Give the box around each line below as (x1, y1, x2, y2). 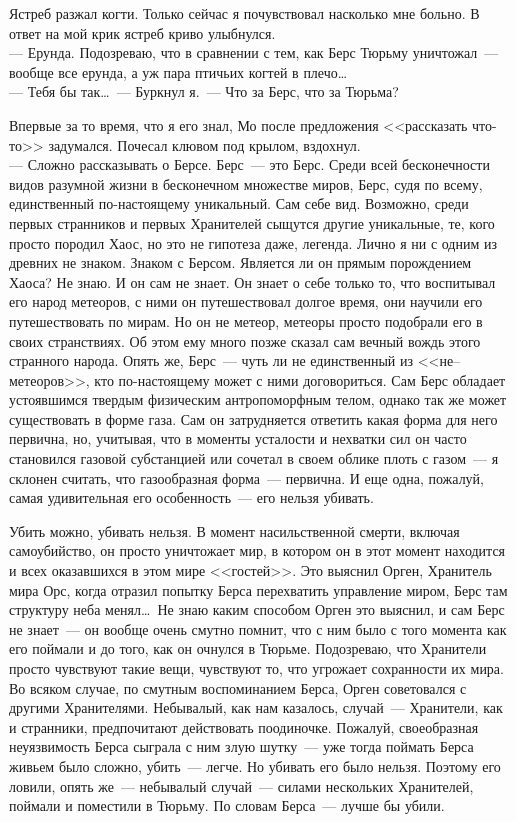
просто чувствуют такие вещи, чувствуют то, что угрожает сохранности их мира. (9, 658, 504, 678)
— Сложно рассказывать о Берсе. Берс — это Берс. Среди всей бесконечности (9, 154, 490, 175)
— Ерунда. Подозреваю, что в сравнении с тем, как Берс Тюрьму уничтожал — (9, 42, 499, 63)
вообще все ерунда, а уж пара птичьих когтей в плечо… (9, 61, 348, 82)
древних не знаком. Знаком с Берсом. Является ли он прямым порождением (9, 252, 472, 273)
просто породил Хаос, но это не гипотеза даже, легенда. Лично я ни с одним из (9, 232, 498, 253)
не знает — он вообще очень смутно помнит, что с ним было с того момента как (9, 618, 507, 639)
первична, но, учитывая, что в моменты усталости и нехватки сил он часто (9, 428, 467, 449)
